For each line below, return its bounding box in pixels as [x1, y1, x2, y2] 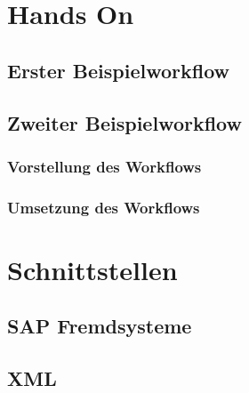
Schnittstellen [7, 251, 178, 287]
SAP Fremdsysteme [7, 312, 192, 340]
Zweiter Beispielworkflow [7, 108, 242, 136]
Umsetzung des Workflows [7, 196, 200, 218]
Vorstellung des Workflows [7, 155, 202, 177]
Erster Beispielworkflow [7, 56, 230, 84]
